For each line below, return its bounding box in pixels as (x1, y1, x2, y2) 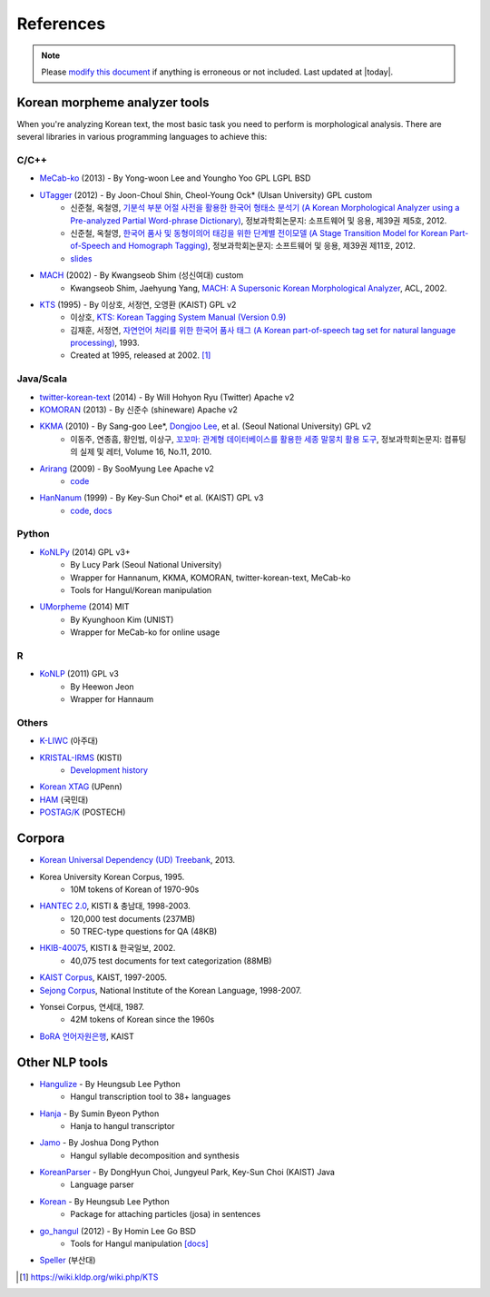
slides (70, 252, 93, 263)
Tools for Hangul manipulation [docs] (70, 1238, 209, 1249)
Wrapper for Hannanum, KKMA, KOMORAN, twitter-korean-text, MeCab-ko (70, 572, 351, 583)
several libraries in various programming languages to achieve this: (16, 132, 268, 143)
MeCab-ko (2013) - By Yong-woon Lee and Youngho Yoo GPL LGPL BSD (39, 173, 311, 183)
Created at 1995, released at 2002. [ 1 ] (70, 350, 211, 361)
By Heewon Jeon (70, 681, 135, 692)
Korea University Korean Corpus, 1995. (39, 871, 185, 882)
